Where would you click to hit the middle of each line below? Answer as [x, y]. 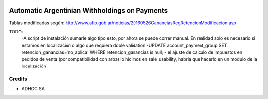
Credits [18, 79]
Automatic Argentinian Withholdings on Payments [89, 11]
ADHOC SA [33, 88]
